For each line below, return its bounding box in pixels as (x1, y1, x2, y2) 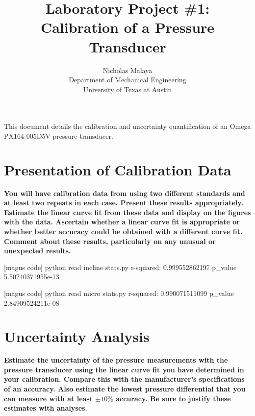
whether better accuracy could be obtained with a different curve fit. (4, 226, 243, 236)
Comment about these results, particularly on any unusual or (4, 236, 216, 246)
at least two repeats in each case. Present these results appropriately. (4, 197, 243, 208)
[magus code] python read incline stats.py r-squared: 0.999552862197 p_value (4, 262, 237, 272)
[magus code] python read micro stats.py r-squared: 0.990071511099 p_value (4, 288, 234, 298)
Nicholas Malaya (102, 65, 153, 75)
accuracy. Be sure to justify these (116, 393, 231, 403)
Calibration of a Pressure (40, 17, 215, 37)
